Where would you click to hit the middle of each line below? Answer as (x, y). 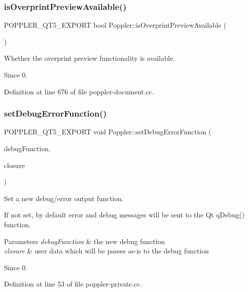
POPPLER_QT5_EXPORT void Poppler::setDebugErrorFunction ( (108, 132)
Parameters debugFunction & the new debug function (85, 241)
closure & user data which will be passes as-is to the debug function (106, 251)
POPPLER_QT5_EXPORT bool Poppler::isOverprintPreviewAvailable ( (115, 25)
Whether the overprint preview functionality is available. (89, 58)
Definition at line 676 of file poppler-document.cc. (79, 91)
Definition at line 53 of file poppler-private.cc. (73, 284)
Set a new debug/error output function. (64, 198)
